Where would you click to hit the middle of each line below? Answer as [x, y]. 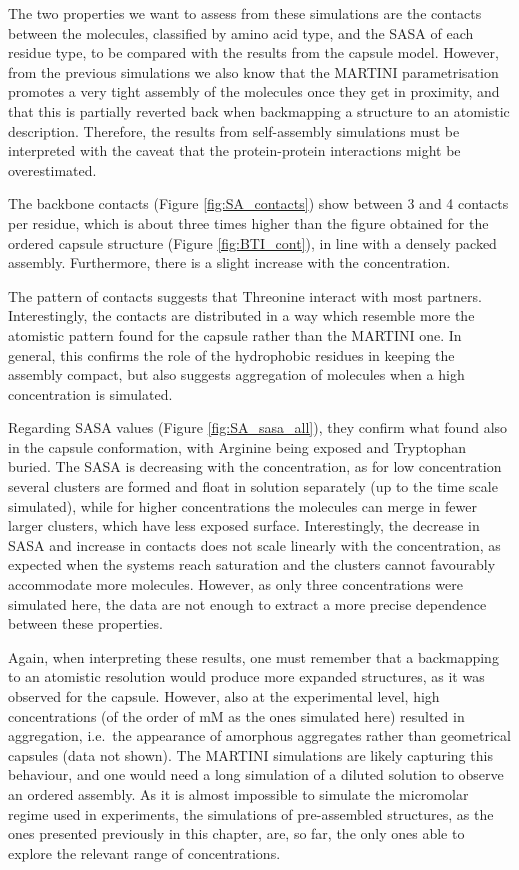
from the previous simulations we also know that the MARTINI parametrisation [253, 71]
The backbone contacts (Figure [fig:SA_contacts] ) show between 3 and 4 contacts [258, 203]
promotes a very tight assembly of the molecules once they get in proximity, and [254, 91]
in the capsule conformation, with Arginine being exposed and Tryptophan [237, 446]
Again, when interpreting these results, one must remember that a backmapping [253, 656]
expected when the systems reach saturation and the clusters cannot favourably [252, 564]
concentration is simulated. [90, 393]
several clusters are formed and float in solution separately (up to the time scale [253, 486]
